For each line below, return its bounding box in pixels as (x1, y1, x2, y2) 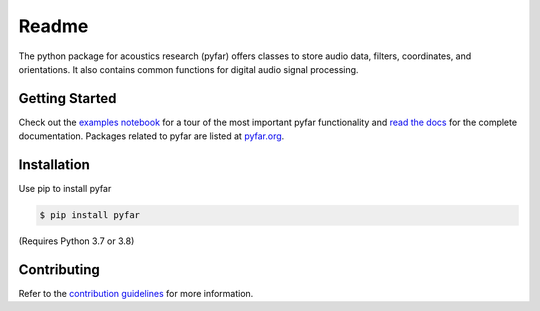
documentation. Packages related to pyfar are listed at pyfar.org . (18, 130, 285, 142)
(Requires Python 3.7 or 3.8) (18, 235, 135, 247)
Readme (18, 15, 89, 37)
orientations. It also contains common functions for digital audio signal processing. (18, 63, 359, 75)
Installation (18, 156, 90, 174)
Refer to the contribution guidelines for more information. (18, 288, 254, 300)
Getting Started (18, 90, 117, 107)
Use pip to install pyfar (18, 183, 112, 195)
